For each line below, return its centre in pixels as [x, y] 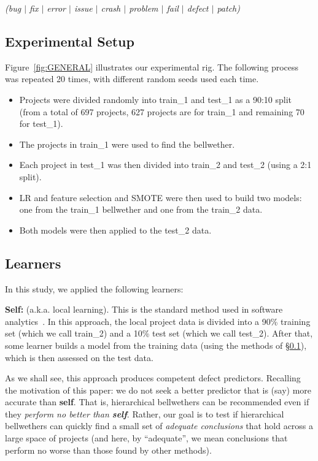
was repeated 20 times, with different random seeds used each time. [132, 79]
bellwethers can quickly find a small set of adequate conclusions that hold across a [159, 426]
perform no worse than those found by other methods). [108, 450]
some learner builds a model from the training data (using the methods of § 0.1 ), [156, 345]
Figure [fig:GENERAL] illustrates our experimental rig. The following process [152, 67]
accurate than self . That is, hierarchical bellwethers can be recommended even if [157, 402]
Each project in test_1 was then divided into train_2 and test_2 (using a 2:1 [165, 165]
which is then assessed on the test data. [79, 357]
